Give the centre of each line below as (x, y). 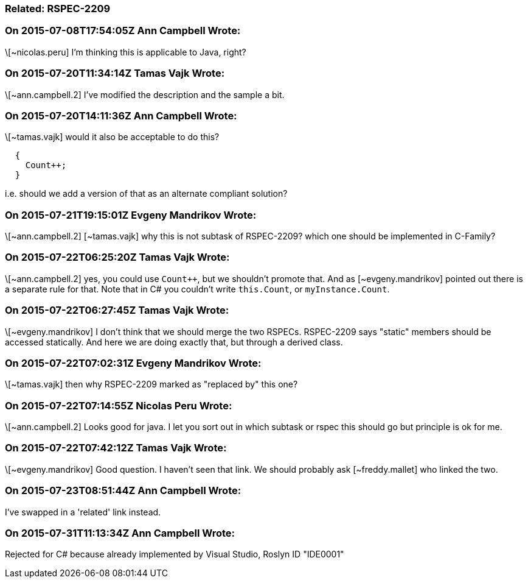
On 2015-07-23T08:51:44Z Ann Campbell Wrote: (123, 491)
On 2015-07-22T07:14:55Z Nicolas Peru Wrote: (119, 405)
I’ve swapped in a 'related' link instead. (83, 512)
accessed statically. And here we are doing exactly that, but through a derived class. (174, 342)
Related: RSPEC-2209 (58, 9)
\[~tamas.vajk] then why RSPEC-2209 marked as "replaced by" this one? (151, 384)
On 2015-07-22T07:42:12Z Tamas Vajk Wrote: (116, 448)
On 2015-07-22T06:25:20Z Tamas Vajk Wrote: (117, 257)
